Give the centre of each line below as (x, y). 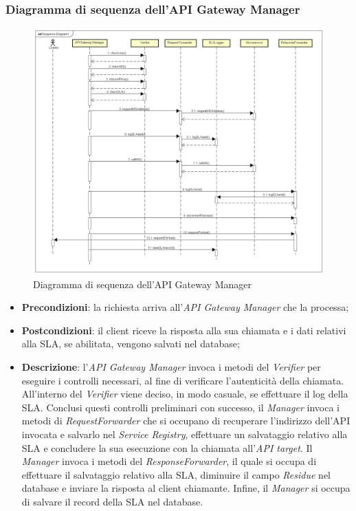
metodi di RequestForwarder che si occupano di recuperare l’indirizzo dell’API (186, 421)
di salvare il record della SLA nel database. (112, 501)
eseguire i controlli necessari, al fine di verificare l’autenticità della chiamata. (183, 380)
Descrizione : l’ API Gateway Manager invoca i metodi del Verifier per (171, 366)
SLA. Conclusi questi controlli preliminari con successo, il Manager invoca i (180, 407)
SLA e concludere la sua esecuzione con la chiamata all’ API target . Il (167, 447)
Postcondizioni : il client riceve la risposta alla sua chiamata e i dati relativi (184, 330)
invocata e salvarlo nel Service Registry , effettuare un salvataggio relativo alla (185, 434)
